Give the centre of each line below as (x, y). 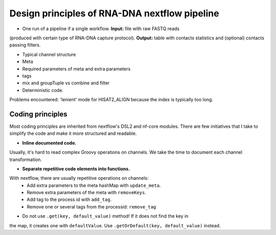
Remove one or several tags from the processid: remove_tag (91, 206)
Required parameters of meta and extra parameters (76, 68)
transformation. (26, 159)
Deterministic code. (43, 90)
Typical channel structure (49, 54)
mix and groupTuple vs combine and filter (66, 83)
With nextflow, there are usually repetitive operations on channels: (79, 178)
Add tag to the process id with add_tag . (69, 200)
